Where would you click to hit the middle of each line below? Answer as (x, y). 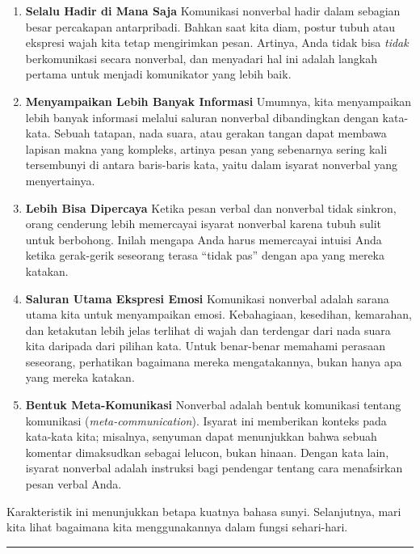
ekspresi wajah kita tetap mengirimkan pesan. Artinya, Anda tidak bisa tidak (217, 42)
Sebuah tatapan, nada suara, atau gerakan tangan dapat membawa (220, 133)
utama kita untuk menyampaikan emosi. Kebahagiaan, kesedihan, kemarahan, (218, 314)
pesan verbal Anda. (73, 484)
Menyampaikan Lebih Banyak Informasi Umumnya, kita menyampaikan (218, 101)
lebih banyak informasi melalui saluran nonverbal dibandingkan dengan (202, 117)
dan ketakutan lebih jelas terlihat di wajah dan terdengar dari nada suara (208, 330)
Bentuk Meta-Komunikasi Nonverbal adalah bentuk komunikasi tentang (213, 405)
